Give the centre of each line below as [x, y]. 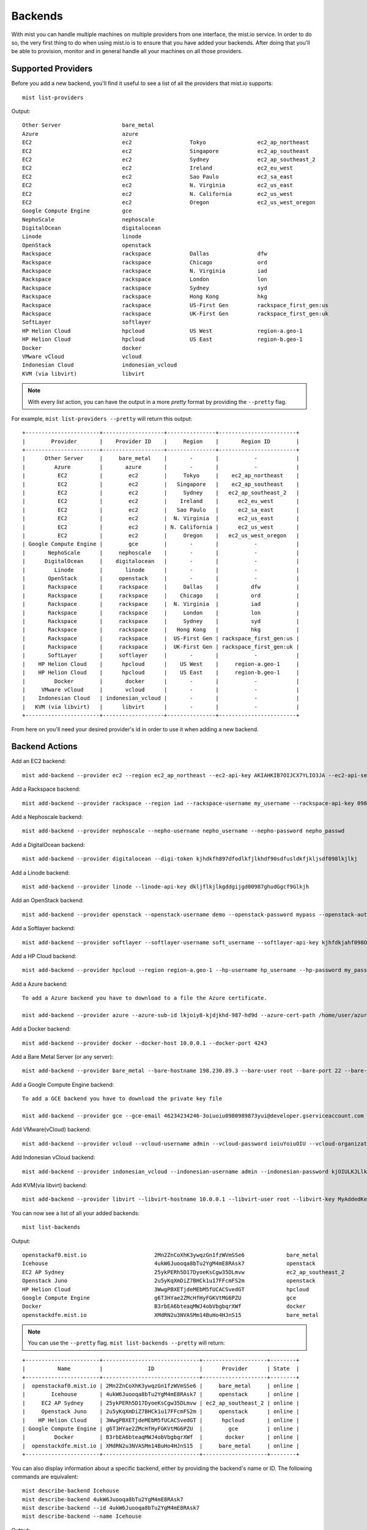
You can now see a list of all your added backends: [76, 1213]
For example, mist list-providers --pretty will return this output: [102, 419]
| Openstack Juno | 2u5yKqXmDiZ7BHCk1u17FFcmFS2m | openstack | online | [161, 1412]
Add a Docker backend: [41, 1029]
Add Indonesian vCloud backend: [53, 1157]
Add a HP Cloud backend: [44, 956]
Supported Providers [52, 69]
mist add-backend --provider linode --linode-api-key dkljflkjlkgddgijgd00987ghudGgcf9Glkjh [166, 886]
